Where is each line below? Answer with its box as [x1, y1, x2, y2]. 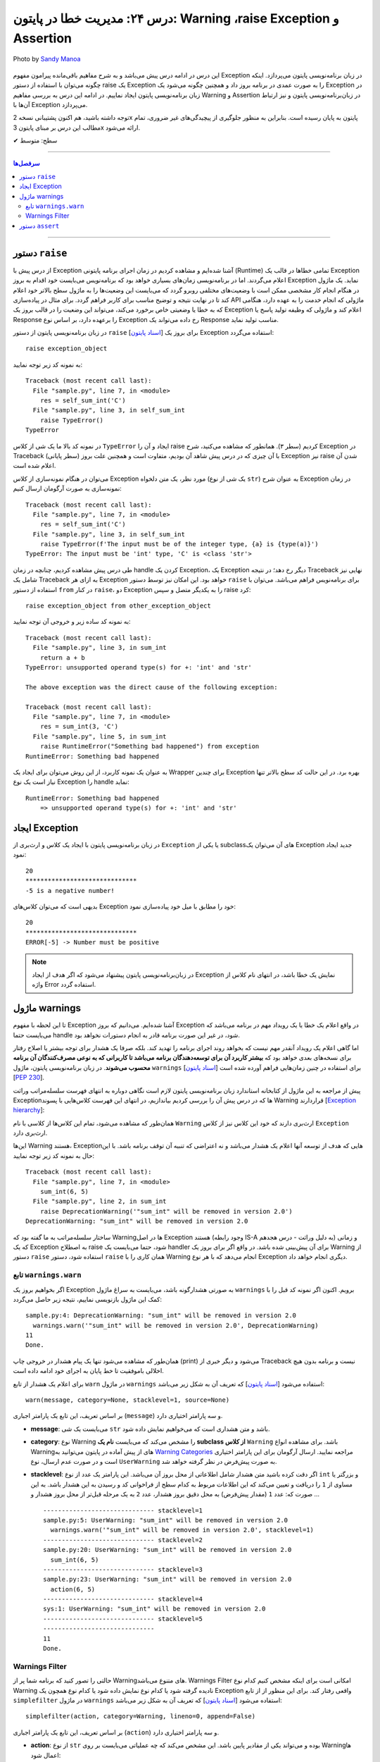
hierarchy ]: [13, 1106, 45, 1114]
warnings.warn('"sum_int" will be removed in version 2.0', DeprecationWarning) [32, 1321, 319, 1329]
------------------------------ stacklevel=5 [43, 1615, 203, 1622]
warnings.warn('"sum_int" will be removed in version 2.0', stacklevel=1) [50, 1526, 315, 1534]
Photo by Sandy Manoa [13, 55, 81, 63]
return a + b [39, 653, 85, 662]
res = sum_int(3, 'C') [39, 722, 119, 731]
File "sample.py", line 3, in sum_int [32, 643, 167, 652]
